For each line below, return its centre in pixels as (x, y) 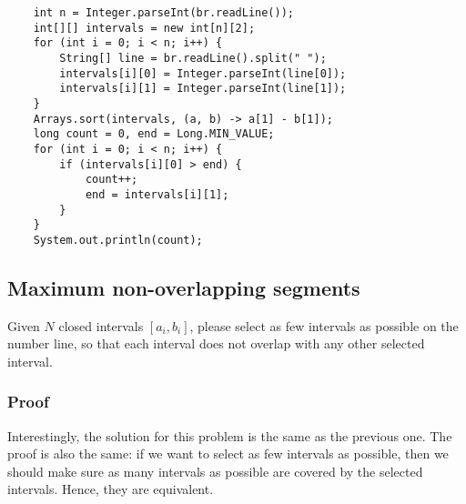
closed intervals (101, 325)
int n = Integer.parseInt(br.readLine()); (163, 13)
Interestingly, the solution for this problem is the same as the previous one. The (230, 435)
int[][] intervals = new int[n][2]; (144, 28)
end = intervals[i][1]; (157, 194)
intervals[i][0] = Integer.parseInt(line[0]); (203, 73)
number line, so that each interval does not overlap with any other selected (216, 343)
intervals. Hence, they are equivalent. (111, 489)
